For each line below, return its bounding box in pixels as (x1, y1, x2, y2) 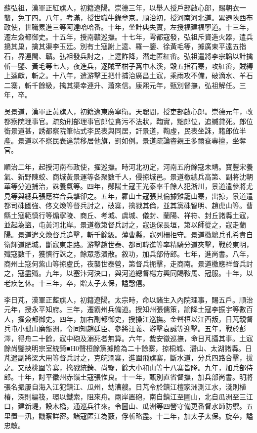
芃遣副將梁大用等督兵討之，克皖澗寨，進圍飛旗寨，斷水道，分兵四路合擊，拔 (4, 352, 253, 363)
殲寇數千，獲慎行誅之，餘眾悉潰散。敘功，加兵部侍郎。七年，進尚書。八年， (4, 249, 253, 259)
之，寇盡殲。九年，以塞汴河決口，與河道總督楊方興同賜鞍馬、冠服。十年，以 (4, 268, 253, 278)
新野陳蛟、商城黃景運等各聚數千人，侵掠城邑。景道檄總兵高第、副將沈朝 (17, 171, 253, 181)
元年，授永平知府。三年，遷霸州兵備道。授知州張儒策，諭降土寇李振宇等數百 (4, 304, 253, 314)
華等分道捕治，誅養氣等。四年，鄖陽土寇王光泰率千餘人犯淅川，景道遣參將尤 (4, 181, 253, 191)
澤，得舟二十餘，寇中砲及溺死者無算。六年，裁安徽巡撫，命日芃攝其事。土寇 (4, 333, 253, 343)
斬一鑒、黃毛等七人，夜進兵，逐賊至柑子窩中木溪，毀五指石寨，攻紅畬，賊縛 (4, 60, 253, 71)
